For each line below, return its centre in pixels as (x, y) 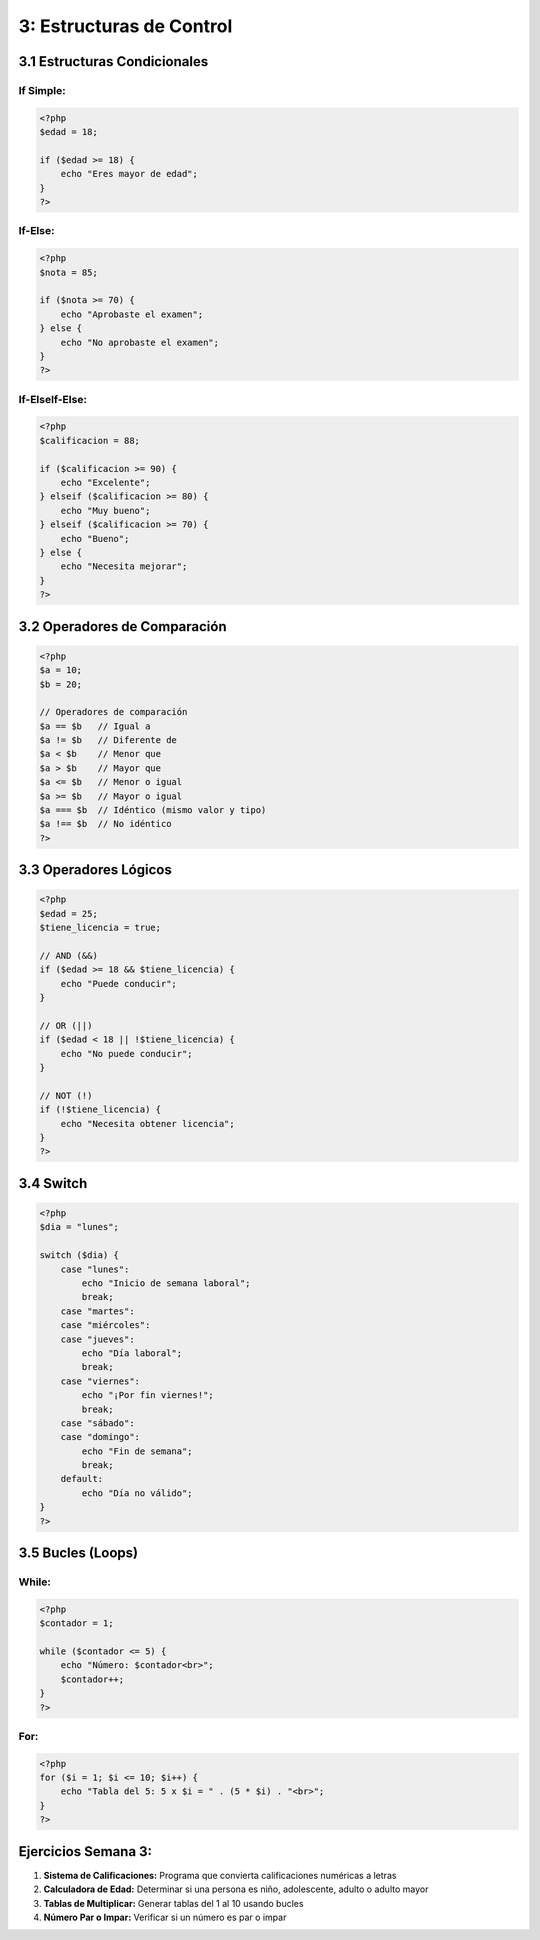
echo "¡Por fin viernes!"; (147, 1395)
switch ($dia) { (79, 1255)
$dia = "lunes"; (79, 1227)
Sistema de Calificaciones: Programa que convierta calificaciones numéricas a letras (220, 1875)
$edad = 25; (69, 913)
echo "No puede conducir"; (127, 1053)
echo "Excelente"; (105, 483)
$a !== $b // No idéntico (105, 824)
